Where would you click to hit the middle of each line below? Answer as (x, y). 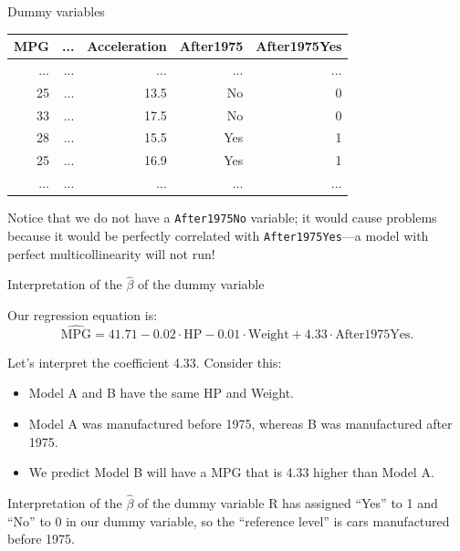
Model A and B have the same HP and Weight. (161, 393)
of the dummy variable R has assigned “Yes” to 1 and (287, 502)
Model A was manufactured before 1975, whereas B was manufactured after (240, 423)
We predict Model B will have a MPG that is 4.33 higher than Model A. (231, 472)
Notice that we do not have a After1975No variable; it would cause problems (222, 218)
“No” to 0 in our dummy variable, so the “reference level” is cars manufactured (229, 520)
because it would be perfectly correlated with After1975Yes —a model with (218, 235)
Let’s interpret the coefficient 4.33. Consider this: (145, 362)
